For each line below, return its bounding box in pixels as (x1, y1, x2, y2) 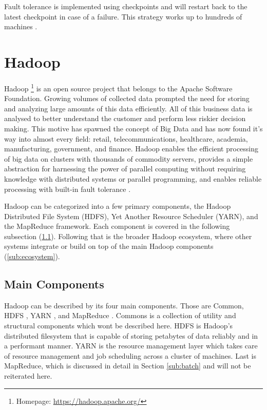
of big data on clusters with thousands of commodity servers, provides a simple (4, 153, 253, 164)
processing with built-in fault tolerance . (4, 183, 131, 194)
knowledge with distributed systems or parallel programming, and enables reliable (4, 173, 262, 184)
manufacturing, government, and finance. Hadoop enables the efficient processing (4, 143, 259, 154)
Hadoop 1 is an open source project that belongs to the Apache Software (4, 81, 233, 93)
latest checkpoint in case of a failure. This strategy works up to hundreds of (4, 11, 242, 22)
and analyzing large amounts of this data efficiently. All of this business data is (4, 103, 253, 113)
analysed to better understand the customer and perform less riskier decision (4, 113, 246, 124)
